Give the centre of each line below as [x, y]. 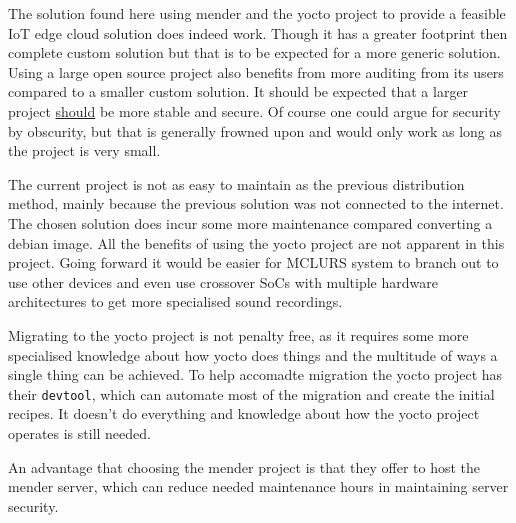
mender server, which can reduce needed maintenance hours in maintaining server [258, 486]
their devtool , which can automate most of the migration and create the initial [251, 393]
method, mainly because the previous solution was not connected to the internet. [256, 203]
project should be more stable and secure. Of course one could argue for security [254, 110]
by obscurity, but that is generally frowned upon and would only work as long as [255, 130]
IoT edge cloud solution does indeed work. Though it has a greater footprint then [258, 32]
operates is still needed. [79, 432]
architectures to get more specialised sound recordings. [175, 301]
